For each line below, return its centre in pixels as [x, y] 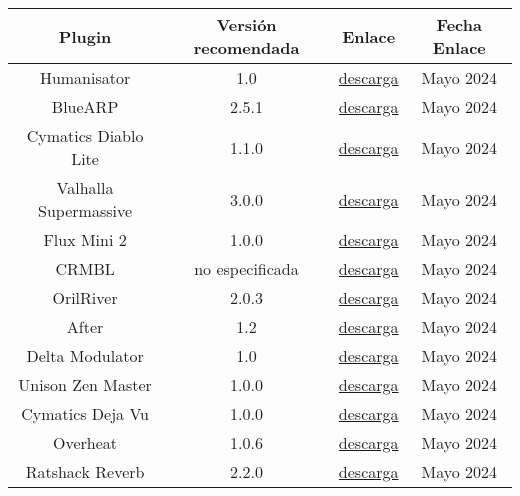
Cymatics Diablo [85, 135]
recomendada [246, 47]
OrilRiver [85, 297]
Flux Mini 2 [85, 239]
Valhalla [85, 187]
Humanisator [85, 77]
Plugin [85, 36]
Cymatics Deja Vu [85, 413]
